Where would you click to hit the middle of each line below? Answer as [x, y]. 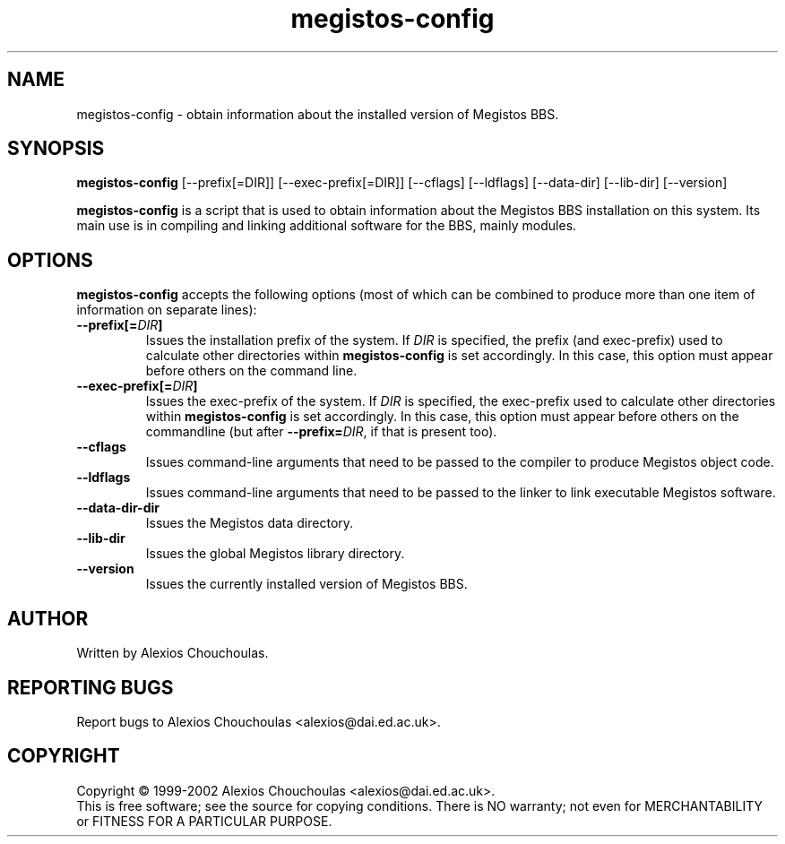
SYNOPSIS [56, 149]
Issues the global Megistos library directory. [275, 554]
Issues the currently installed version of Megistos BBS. [306, 584]
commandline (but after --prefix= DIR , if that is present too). [321, 432]
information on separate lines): [167, 310]
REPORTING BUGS [91, 687]
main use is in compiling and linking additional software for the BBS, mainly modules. [327, 226]
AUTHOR [48, 618]
